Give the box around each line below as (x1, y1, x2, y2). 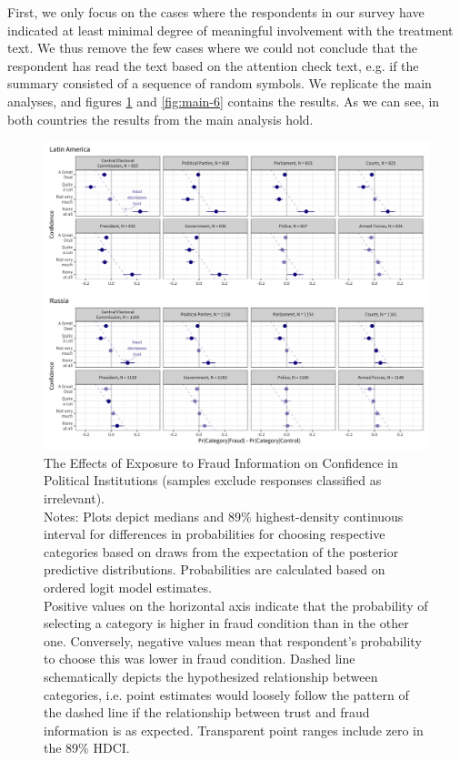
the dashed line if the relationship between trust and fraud (44, 703, 370, 722)
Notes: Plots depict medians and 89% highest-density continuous (44, 506, 404, 525)
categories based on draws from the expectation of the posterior (44, 542, 399, 561)
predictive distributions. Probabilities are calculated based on (44, 560, 385, 579)
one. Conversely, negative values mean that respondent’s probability (44, 631, 422, 650)
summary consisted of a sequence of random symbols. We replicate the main (7, 74, 432, 93)
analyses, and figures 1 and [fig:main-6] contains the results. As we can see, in (7, 91, 440, 110)
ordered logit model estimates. (44, 578, 212, 597)
